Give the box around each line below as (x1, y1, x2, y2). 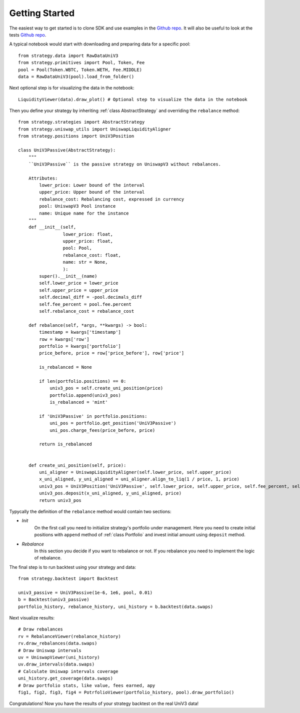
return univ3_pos (39, 497, 82, 503)
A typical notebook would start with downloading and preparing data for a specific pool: (9, 41, 190, 47)
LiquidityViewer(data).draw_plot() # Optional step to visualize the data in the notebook (18, 97, 247, 102)
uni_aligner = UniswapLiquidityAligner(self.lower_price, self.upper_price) (39, 469, 232, 475)
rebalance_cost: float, (62, 252, 121, 258)
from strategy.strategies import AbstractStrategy (18, 119, 145, 125)
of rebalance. (34, 555, 62, 561)
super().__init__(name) (39, 273, 97, 279)
